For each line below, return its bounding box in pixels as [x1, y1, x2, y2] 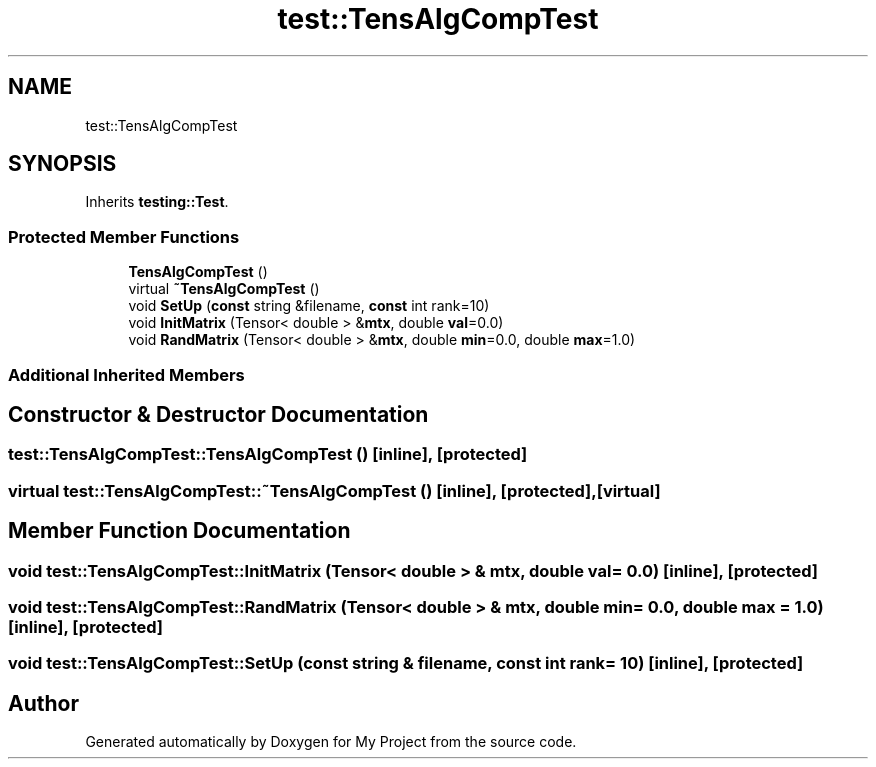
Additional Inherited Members [8, 364, 245, 385]
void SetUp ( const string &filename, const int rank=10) [128, 297, 490, 315]
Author [8, 690, 79, 716]
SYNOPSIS [8, 151, 117, 177]
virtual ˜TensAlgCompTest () [128, 280, 320, 298]
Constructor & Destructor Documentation [8, 401, 429, 427]
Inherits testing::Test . [85, 193, 229, 211]
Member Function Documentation [8, 518, 351, 544]
